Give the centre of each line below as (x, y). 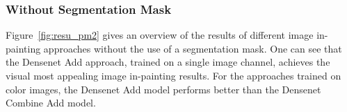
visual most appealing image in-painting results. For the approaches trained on (173, 75)
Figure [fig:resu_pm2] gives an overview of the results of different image (160, 35)
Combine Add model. (51, 103)
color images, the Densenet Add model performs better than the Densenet (163, 89)
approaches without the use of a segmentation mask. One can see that (193, 48)
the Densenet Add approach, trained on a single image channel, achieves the (168, 62)
